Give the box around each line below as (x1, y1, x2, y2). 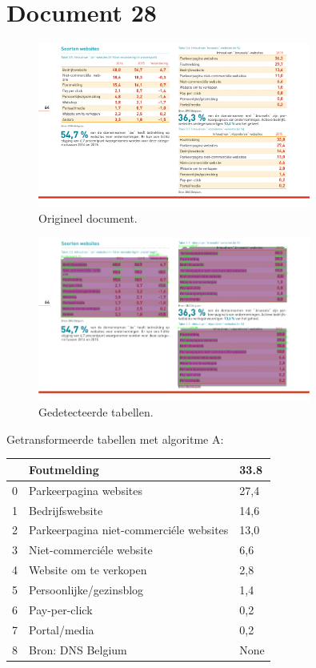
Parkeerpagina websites (29, 481, 142, 498)
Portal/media (29, 621, 94, 638)
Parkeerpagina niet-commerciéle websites (29, 521, 229, 538)
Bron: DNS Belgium (29, 641, 127, 658)
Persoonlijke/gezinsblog (29, 581, 144, 598)
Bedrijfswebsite (29, 501, 103, 518)
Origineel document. (38, 210, 138, 227)
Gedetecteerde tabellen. (38, 404, 154, 421)
